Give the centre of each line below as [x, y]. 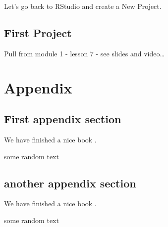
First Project [38, 32]
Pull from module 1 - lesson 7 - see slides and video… [84, 53]
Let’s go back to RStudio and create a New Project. [83, 6]
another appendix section [70, 183]
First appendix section [63, 119]
